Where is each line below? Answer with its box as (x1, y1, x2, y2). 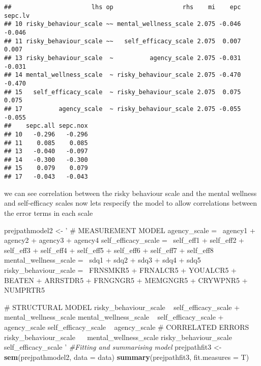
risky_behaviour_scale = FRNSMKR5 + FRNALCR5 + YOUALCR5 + (4, 264, 237, 275)
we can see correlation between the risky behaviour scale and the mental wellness (4, 187, 257, 198)
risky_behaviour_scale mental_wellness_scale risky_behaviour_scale (4, 331, 232, 342)
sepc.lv (4, 12, 30, 19)
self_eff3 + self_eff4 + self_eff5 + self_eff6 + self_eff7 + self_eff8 (4, 244, 214, 255)
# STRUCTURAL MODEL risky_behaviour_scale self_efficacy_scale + (4, 301, 240, 312)
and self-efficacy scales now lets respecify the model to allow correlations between (4, 198, 257, 208)
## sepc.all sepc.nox (4, 122, 88, 130)
